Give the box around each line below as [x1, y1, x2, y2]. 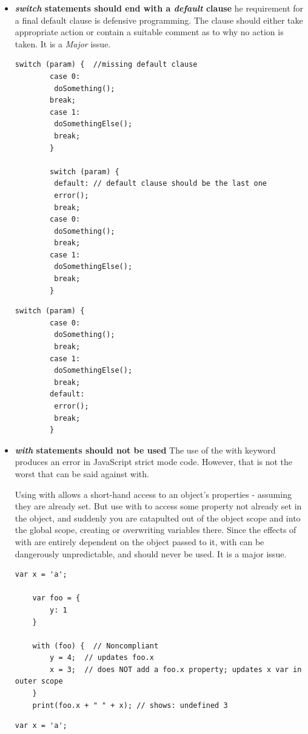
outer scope [15, 677, 63, 686]
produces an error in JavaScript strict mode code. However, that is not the [15, 455, 293, 468]
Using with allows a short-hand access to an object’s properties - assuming [15, 488, 292, 500]
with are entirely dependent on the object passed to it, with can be [15, 535, 264, 548]
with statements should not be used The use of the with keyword [15, 443, 276, 456]
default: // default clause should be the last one [54, 179, 267, 188]
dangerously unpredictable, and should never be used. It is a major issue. [15, 547, 287, 560]
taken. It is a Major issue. [15, 37, 111, 50]
